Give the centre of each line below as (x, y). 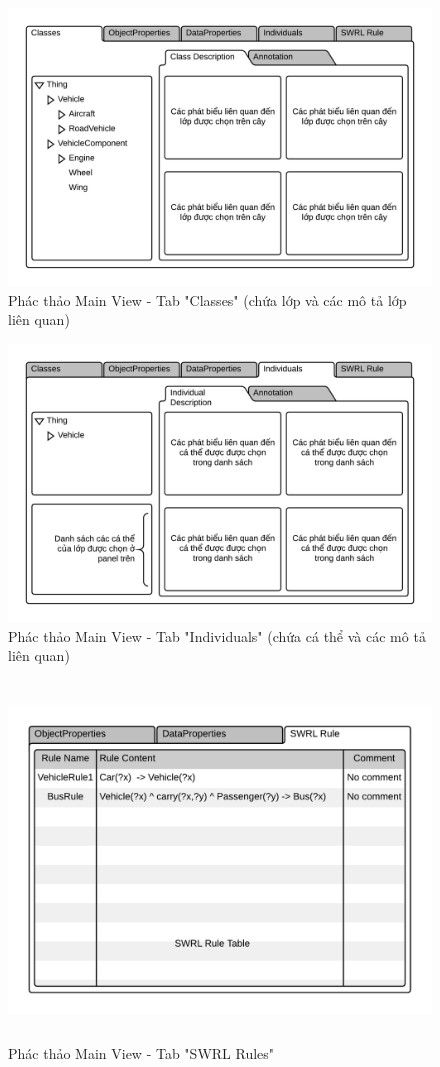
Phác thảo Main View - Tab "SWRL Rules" (141, 1052)
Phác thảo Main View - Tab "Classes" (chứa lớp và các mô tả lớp (207, 299)
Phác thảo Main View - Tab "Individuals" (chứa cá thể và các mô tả (217, 635)
